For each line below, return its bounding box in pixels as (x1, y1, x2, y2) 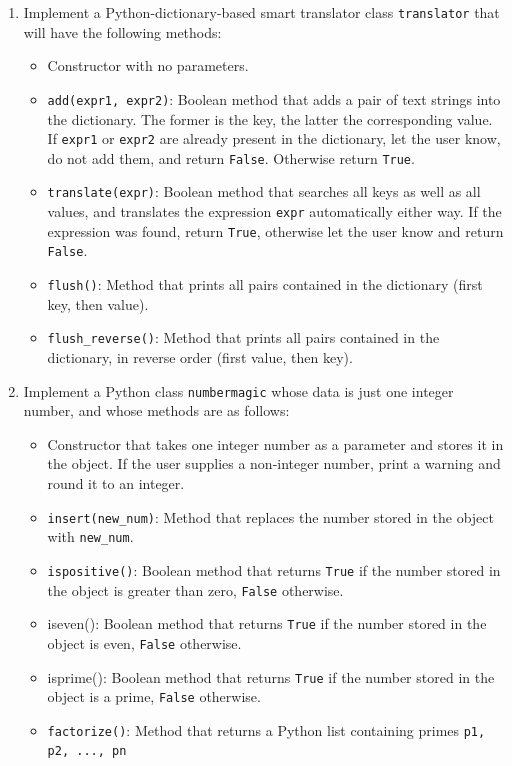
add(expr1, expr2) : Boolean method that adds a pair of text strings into (47, 88, 501, 109)
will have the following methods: (23, 21, 222, 42)
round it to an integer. (47, 472, 185, 493)
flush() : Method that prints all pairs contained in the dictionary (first (47, 274, 483, 295)
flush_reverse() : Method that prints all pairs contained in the (47, 327, 440, 348)
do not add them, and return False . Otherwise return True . (47, 147, 415, 168)
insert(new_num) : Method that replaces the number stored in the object (47, 506, 494, 527)
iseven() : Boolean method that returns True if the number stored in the (47, 613, 487, 634)
